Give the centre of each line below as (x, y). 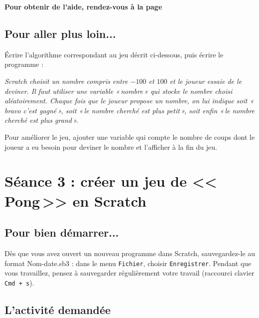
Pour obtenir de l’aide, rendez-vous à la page (83, 6)
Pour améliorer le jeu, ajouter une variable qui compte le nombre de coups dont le (130, 137)
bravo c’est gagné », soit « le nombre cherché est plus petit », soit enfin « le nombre (130, 110)
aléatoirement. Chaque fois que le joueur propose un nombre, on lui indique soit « (129, 101)
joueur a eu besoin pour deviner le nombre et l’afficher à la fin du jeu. (111, 147)
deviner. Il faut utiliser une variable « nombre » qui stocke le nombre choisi (119, 91)
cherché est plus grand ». (42, 120)
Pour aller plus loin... (60, 33)
